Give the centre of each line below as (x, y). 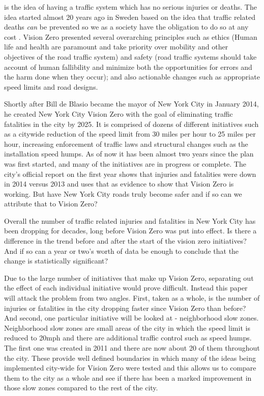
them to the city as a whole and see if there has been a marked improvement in (128, 377)
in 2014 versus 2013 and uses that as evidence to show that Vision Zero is (119, 184)
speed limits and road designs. (51, 86)
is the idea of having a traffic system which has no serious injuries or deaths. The (130, 7)
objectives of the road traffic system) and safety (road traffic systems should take (130, 56)
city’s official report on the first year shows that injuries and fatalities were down (130, 174)
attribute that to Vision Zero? (51, 204)
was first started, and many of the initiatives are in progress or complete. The (125, 163)
